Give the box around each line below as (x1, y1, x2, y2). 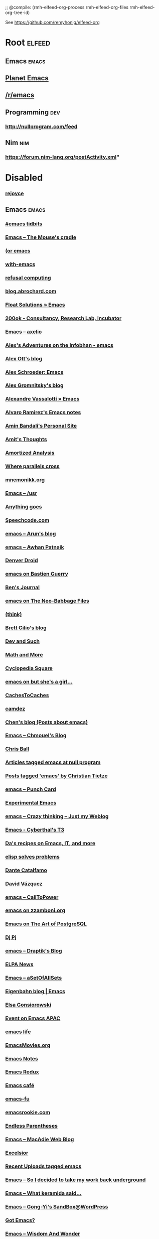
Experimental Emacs (5, 799, 57, 806)
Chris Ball (5, 745, 29, 752)
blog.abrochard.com (5, 288, 57, 295)
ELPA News (5, 961, 34, 968)
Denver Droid (5, 557, 39, 564)
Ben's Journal (5, 584, 40, 591)
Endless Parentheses (5, 1123, 58, 1130)
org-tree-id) (5, 10, 30, 16)
